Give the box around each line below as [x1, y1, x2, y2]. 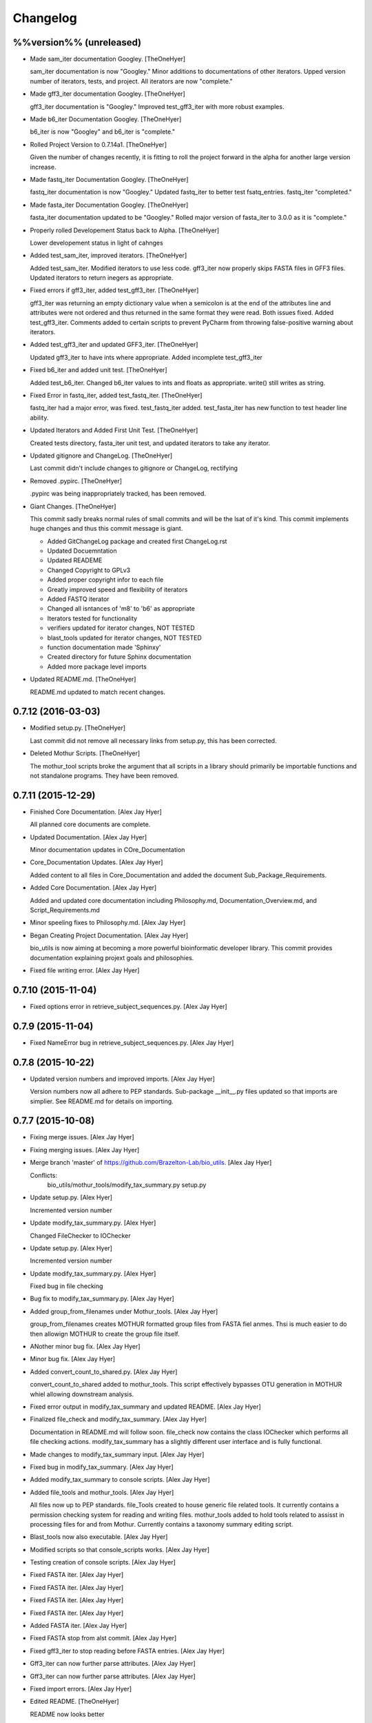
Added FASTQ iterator [47, 595, 110, 603]
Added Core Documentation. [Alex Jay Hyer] [30, 884, 157, 892]
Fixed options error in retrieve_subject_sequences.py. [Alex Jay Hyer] [30, 1002, 227, 1010]
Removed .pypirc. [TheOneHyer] [30, 476, 123, 485]
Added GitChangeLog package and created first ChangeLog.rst [47, 537, 227, 545]
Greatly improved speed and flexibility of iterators [47, 585, 188, 593]
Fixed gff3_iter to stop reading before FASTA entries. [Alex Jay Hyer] [30, 1646, 225, 1655]
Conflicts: [30, 1171, 58, 1179]
